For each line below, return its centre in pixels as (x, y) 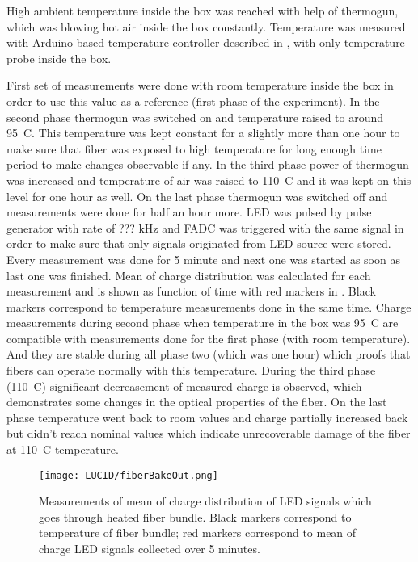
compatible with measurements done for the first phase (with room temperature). (209, 338)
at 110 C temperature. (63, 449)
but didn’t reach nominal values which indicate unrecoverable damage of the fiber (209, 433)
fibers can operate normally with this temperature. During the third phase (191, 370)
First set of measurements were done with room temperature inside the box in (200, 85)
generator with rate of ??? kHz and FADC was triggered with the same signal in (205, 227)
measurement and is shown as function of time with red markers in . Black (191, 291)
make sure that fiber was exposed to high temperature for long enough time (194, 148)
